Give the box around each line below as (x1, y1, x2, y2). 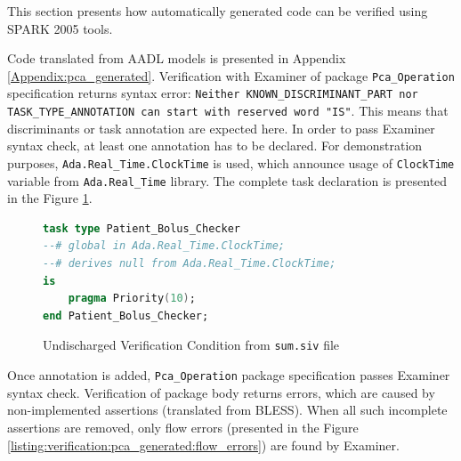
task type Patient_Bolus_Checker (43, 222, 240, 235)
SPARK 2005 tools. (7, 19, 113, 37)
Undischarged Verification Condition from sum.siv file (43, 336, 340, 354)
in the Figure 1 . (7, 189, 93, 207)
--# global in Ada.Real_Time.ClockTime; (43, 239, 286, 253)
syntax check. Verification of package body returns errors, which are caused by (7, 383, 435, 401)
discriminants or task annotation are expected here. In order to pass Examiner (7, 118, 435, 137)
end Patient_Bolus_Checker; (43, 309, 209, 322)
